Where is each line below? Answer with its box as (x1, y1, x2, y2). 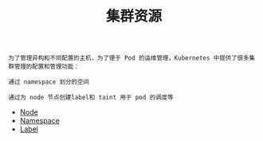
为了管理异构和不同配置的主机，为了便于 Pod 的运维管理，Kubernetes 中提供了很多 (8, 54, 249, 62)
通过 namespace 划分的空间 (8, 78, 89, 86)
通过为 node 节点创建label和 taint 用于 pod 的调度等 (8, 93, 174, 102)
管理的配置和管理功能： (14, 63, 80, 71)
